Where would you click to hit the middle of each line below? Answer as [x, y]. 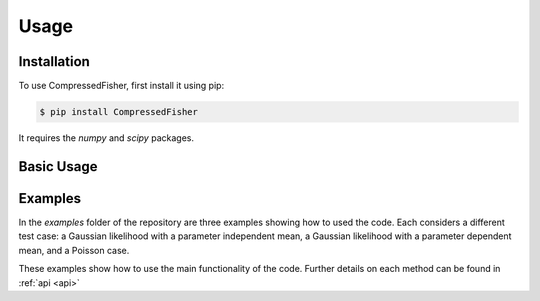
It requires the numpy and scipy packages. [106, 138]
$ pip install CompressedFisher [119, 112]
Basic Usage [58, 166]
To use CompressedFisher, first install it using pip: [121, 86]
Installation [54, 61]
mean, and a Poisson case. [74, 250]
